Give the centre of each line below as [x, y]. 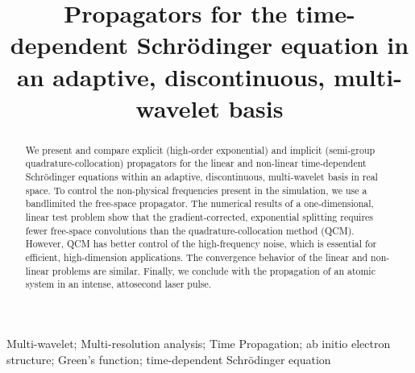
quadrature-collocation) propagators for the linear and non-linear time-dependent [196, 163]
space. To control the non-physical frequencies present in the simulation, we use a [196, 190]
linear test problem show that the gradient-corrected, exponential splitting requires [199, 217]
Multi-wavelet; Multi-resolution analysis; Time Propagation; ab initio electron [199, 343]
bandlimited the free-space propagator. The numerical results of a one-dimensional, [199, 203]
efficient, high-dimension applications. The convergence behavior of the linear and [197, 257]
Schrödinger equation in [273, 45]
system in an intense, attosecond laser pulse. [118, 284]
